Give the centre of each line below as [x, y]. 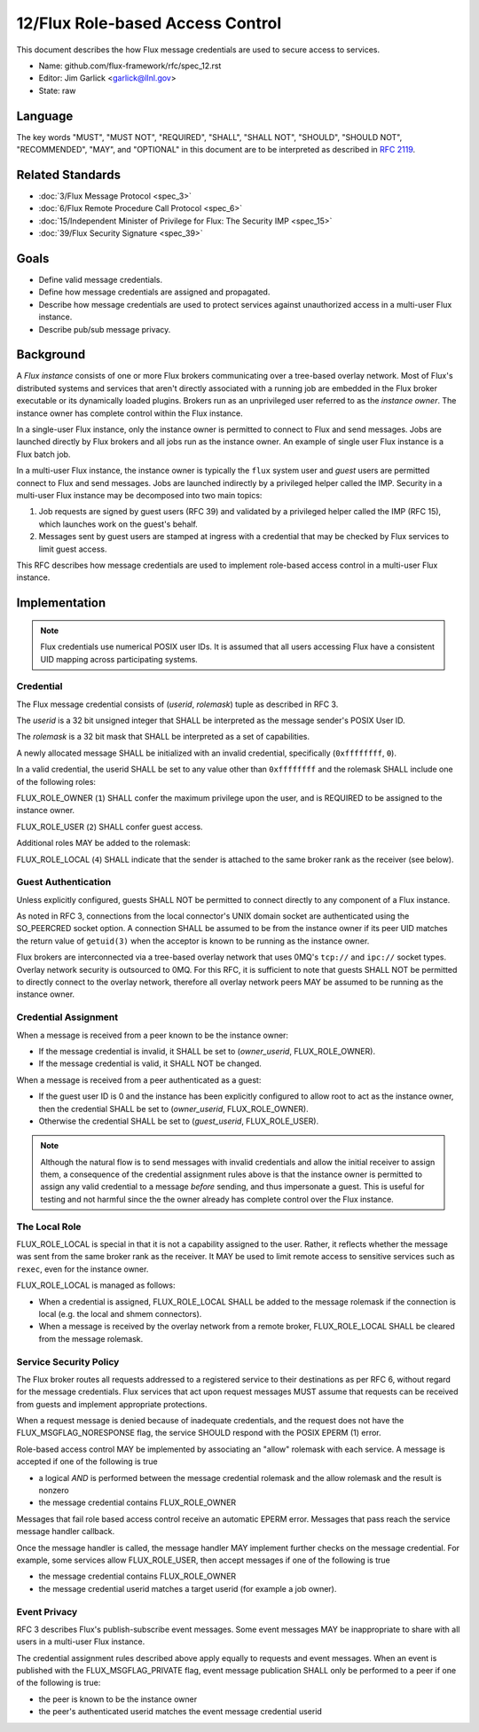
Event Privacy [47, 1611]
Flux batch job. [43, 454]
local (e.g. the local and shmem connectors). [120, 1313]
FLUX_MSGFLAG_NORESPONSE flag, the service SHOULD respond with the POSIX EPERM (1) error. [199, 1433]
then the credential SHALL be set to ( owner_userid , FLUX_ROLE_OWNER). [174, 1109]
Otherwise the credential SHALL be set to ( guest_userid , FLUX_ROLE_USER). [179, 1121]
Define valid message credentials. [101, 280]
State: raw [57, 90]
